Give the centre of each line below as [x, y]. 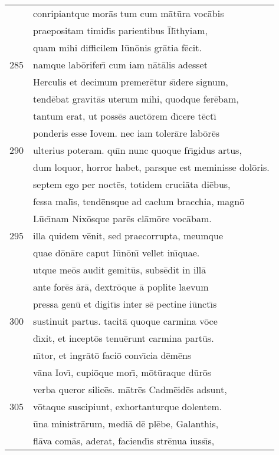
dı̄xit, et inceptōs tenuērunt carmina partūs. [124, 338]
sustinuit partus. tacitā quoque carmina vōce [125, 321]
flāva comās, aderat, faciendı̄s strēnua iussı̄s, [124, 441]
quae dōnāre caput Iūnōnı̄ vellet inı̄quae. [116, 253]
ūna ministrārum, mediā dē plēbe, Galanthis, [126, 423]
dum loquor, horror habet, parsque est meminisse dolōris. [151, 167]
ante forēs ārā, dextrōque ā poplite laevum [121, 287]
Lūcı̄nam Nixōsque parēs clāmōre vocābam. [122, 218]
